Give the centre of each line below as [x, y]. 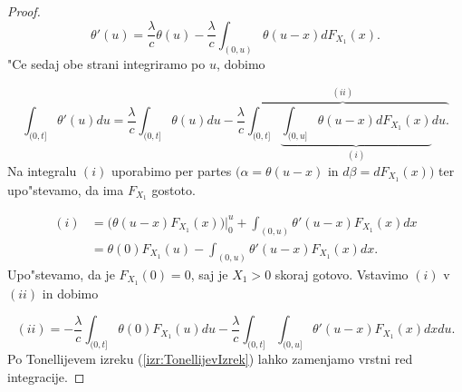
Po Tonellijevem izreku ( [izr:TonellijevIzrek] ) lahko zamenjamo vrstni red [210, 358]
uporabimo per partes [171, 170]
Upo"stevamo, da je [61, 274]
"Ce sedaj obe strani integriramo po [106, 64]
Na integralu [42, 170]
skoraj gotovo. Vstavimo [342, 274]
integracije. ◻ [46, 376]
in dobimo [70, 293]
